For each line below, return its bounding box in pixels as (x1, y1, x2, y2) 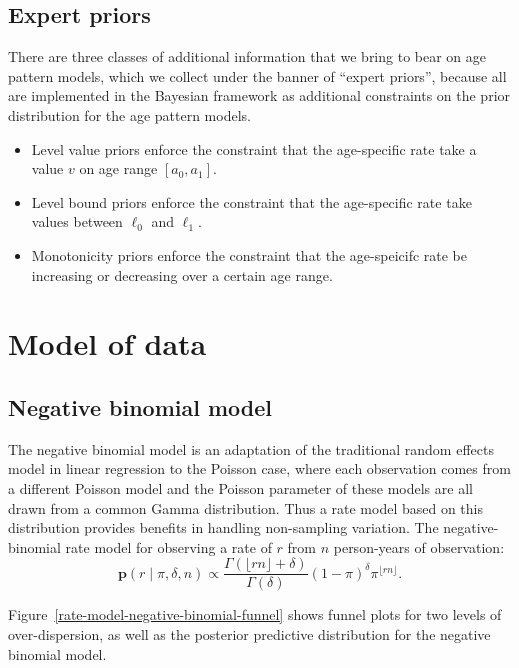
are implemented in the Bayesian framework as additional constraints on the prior (8, 85, 511, 106)
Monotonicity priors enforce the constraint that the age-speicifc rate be (31, 244, 467, 265)
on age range (79, 158, 158, 179)
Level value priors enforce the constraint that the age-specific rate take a (31, 138, 477, 159)
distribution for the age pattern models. (8, 104, 251, 125)
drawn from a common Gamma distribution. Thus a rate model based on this (8, 497, 484, 518)
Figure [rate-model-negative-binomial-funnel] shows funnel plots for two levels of (8, 604, 502, 625)
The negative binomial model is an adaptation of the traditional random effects (8, 438, 494, 459)
